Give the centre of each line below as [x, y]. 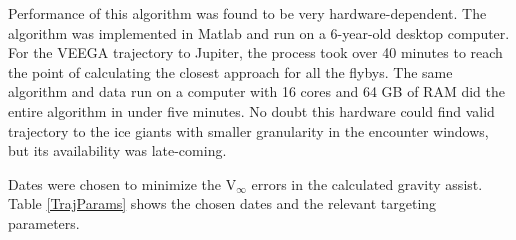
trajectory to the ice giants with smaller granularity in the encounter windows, [248, 130]
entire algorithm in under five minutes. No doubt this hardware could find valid [251, 110]
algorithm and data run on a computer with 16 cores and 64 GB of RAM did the [256, 91]
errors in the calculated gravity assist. [367, 183]
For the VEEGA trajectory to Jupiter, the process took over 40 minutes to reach [255, 52]
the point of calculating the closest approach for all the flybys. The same [230, 71]
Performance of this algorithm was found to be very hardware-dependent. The [247, 13]
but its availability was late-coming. [117, 150]
